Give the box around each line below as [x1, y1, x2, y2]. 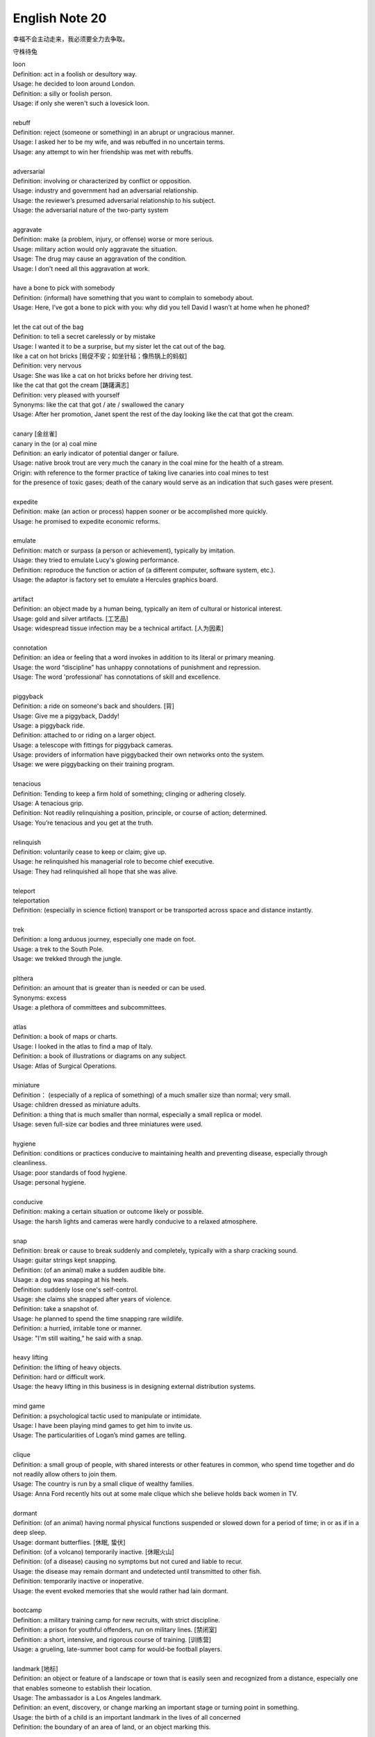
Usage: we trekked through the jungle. [12, 955, 123, 963]
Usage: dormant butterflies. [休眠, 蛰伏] [12, 1538, 126, 1546]
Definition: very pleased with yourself [12, 390, 120, 399]
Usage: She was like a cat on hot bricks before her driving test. [12, 371, 193, 379]
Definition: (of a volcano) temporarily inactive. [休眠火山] [12, 1548, 174, 1556]
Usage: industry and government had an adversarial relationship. [12, 186, 199, 195]
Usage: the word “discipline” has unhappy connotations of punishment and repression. [12, 663, 261, 671]
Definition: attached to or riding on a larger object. [12, 731, 156, 739]
